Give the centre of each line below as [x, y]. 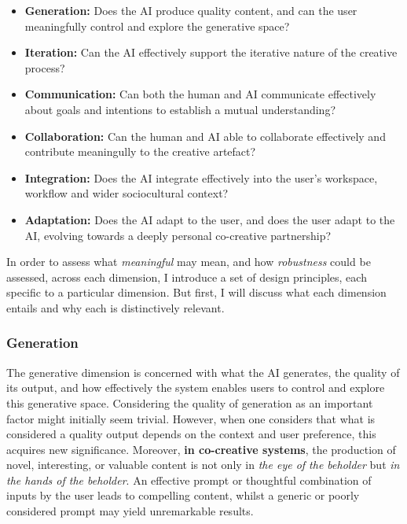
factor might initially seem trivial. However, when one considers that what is [191, 418]
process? [45, 67]
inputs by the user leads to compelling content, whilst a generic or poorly [183, 495]
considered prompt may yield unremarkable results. [130, 511]
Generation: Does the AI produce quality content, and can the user [191, 10]
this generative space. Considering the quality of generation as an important [190, 402]
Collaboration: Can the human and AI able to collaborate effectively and [205, 136]
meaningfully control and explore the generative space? [157, 26]
